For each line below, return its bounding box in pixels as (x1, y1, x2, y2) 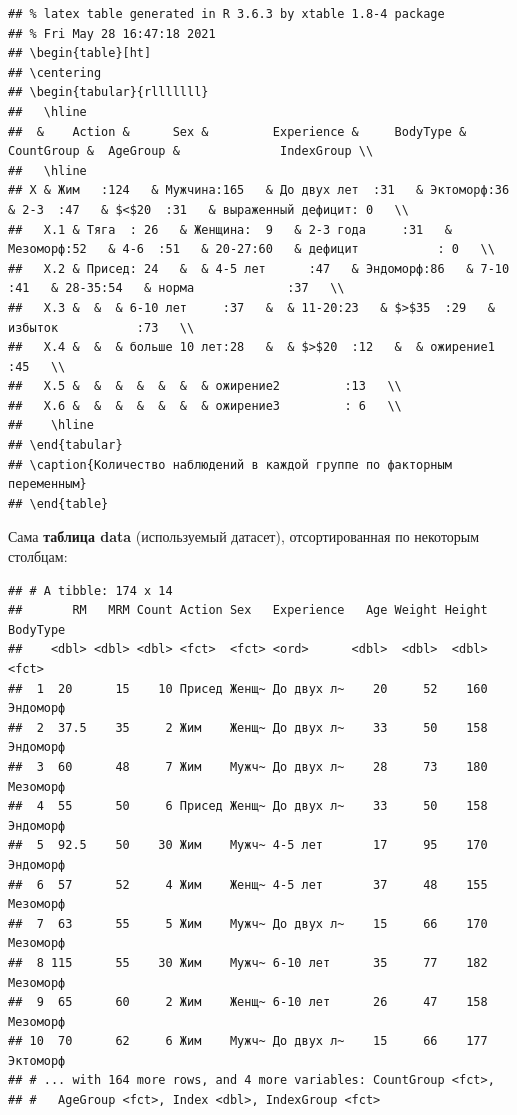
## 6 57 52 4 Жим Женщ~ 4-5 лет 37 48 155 (8, 877, 488, 892)
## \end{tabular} (8, 438, 123, 453)
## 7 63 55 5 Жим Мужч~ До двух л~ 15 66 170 (8, 916, 488, 931)
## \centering (8, 65, 102, 80)
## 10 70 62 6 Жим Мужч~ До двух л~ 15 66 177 (8, 1034, 488, 1049)
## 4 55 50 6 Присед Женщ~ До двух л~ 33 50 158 (8, 799, 488, 814)
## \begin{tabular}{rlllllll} (8, 85, 209, 100)
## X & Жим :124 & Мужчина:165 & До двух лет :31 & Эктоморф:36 (8, 183, 510, 198)
